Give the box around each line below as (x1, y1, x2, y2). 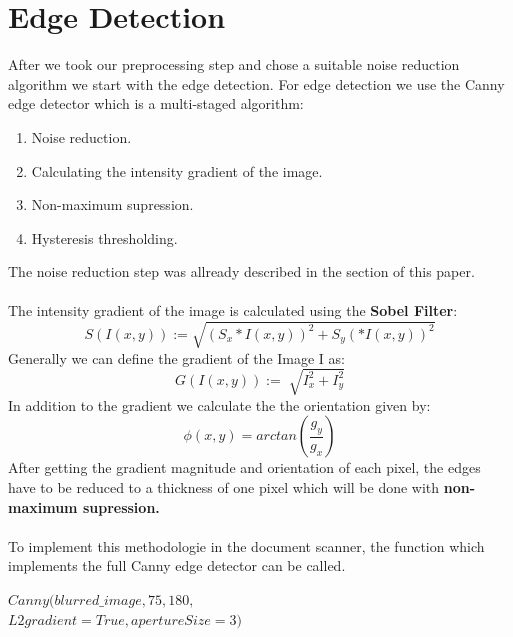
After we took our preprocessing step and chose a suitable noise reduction (8, 54, 460, 75)
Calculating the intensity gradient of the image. (31, 160, 323, 181)
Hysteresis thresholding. (31, 227, 178, 248)
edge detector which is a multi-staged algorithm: (8, 93, 304, 114)
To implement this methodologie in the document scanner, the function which (8, 535, 485, 556)
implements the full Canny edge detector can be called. (8, 555, 346, 576)
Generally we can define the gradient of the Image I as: (8, 347, 345, 368)
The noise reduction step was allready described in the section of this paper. (8, 261, 475, 282)
